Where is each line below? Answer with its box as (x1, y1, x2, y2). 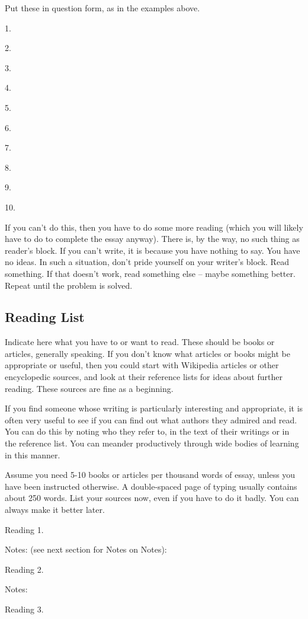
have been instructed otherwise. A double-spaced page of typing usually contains (5, 480, 297, 492)
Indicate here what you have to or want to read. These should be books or (5, 336, 275, 348)
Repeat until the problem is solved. (5, 279, 133, 291)
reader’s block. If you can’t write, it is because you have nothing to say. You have (5, 244, 300, 256)
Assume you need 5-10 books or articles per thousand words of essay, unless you (5, 468, 296, 481)
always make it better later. (5, 503, 105, 516)
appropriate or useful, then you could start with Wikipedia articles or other (5, 359, 279, 371)
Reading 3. (5, 602, 44, 615)
